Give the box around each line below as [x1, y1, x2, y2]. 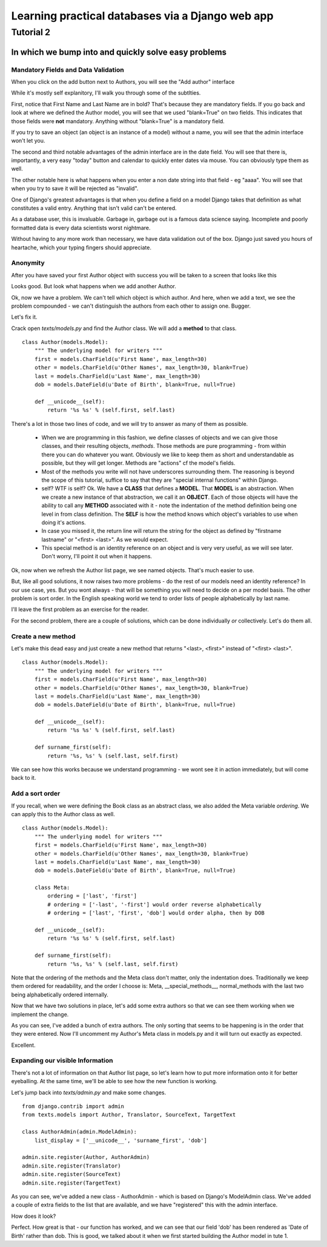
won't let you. [11, 137, 45, 144]
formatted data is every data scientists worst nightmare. [11, 224, 151, 231]
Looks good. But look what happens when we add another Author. [11, 283, 177, 290]
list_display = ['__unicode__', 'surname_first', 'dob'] [34, 1137, 207, 1144]
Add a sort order [11, 789, 61, 798]
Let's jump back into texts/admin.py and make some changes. [11, 1089, 167, 1096]
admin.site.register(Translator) [22, 1162, 121, 1169]
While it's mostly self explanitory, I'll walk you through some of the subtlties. [11, 89, 201, 96]
